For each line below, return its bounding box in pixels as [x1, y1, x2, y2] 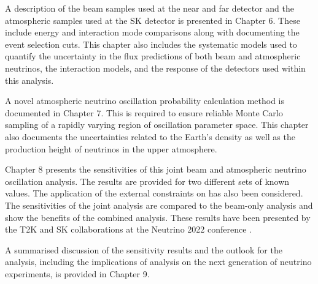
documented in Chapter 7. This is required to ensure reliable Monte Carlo [5, 106, 283, 119]
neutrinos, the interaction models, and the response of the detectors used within [5, 61, 306, 74]
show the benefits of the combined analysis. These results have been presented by [5, 211, 311, 223]
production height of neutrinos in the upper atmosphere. [5, 142, 217, 155]
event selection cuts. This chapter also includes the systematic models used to [5, 37, 297, 50]
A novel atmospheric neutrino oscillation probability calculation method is [5, 94, 284, 107]
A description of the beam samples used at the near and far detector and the [5, 2, 295, 14]
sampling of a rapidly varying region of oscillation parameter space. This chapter [5, 118, 309, 131]
